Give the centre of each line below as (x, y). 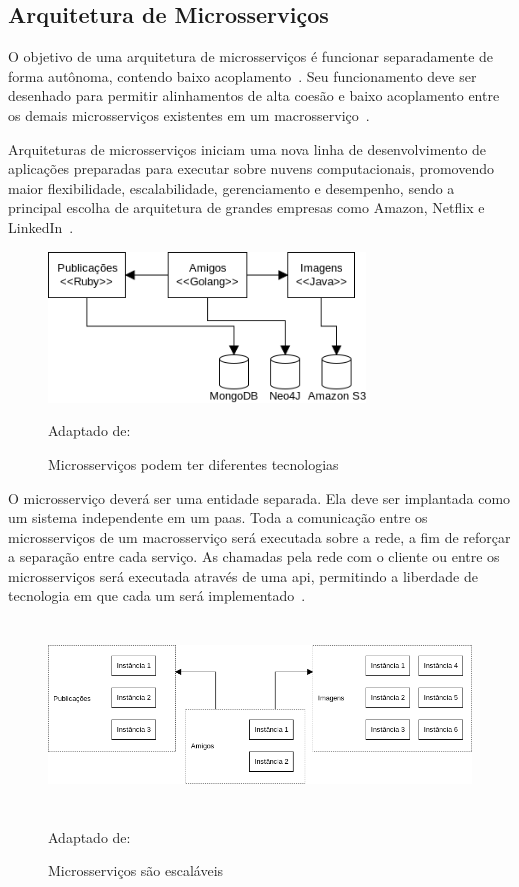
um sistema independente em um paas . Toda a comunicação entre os (218, 517)
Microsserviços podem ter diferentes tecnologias (193, 463)
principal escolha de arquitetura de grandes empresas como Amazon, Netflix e (246, 207)
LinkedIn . (41, 226)
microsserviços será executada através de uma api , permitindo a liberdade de (243, 575)
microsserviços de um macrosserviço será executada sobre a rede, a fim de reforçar (259, 536)
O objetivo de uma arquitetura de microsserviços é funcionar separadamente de (251, 56)
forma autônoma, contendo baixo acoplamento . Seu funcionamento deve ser (242, 75)
